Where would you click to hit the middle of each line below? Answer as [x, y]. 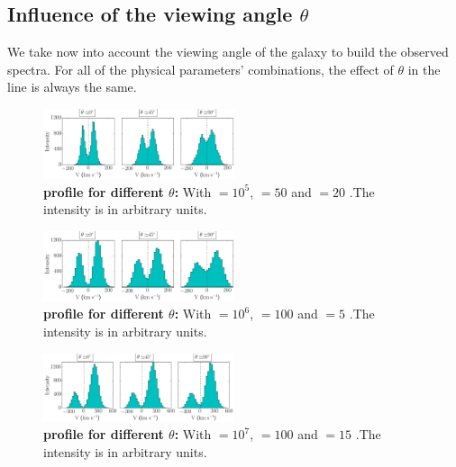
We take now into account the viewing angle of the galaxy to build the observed [228, 52]
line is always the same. [72, 87]
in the [424, 69]
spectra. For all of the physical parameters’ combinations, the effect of [201, 69]
